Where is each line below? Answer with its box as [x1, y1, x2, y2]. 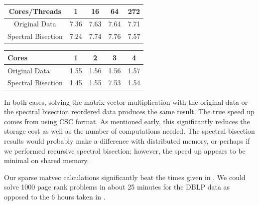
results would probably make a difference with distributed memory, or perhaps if [4, 135, 250, 146]
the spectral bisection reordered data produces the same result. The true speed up [4, 106, 255, 117]
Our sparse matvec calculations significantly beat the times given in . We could [4, 172, 246, 182]
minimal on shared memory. [4, 155, 89, 166]
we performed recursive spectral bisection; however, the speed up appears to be [4, 145, 246, 156]
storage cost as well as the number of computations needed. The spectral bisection [4, 126, 255, 136]
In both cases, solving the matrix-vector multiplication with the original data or [4, 96, 248, 107]
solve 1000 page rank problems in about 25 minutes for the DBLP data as [4, 182, 230, 192]
